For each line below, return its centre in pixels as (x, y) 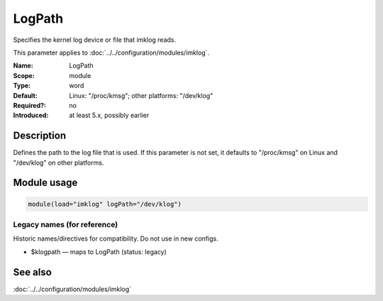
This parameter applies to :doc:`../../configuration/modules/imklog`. (111, 53)
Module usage (45, 183)
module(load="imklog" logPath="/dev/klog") (105, 204)
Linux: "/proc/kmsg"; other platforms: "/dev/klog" (141, 95)
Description (40, 136)
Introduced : (31, 115)
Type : (22, 86)
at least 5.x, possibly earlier (109, 115)
